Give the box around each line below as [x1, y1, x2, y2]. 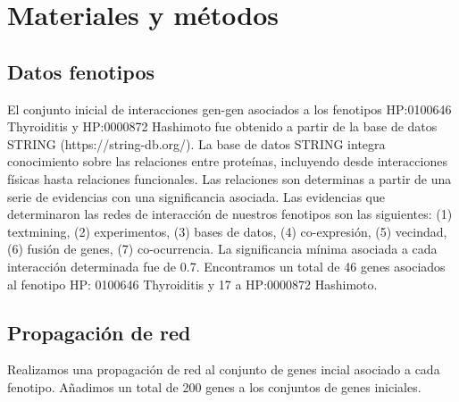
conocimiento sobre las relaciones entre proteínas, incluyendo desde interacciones [7, 152, 447, 171]
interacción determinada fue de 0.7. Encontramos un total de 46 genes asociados [7, 256, 446, 275]
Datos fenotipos [7, 57, 155, 85]
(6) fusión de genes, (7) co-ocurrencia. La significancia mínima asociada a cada [7, 239, 438, 258]
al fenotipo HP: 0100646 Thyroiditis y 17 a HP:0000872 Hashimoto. [7, 274, 378, 293]
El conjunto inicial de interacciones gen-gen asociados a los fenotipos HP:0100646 [7, 99, 452, 118]
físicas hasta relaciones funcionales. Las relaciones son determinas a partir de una [7, 169, 452, 188]
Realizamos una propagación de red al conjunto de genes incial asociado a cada [7, 360, 440, 379]
